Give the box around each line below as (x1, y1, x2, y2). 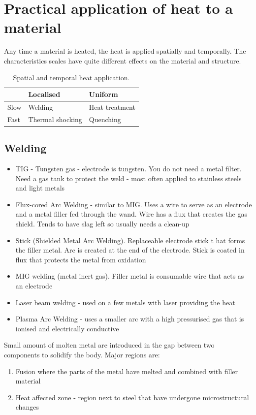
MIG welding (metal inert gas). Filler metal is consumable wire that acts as (15, 271, 244, 281)
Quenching (89, 114, 121, 124)
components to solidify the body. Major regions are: (4, 349, 160, 359)
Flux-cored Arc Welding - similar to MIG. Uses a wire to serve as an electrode (15, 199, 252, 209)
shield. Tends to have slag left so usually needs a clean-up (15, 219, 190, 229)
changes (15, 402, 39, 412)
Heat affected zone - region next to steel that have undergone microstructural (15, 392, 249, 402)
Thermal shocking (28, 114, 82, 124)
